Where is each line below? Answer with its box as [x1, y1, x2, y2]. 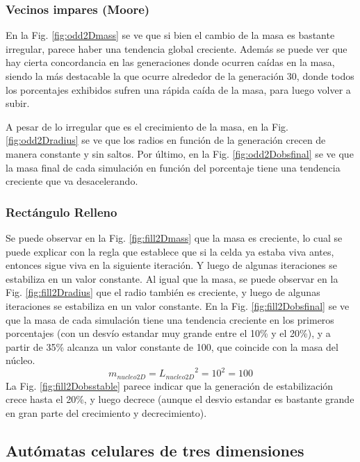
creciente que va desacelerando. [6, 174, 138, 188]
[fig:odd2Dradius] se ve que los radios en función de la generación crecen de [6, 133, 326, 147]
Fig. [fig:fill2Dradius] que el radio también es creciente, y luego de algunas [6, 285, 320, 299]
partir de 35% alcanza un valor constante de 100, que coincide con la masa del [6, 339, 338, 354]
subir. [6, 96, 30, 110]
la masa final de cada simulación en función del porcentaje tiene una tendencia [6, 160, 341, 174]
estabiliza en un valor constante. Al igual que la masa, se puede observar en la [6, 271, 338, 286]
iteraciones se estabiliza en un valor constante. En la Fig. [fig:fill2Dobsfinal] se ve [6, 298, 350, 313]
